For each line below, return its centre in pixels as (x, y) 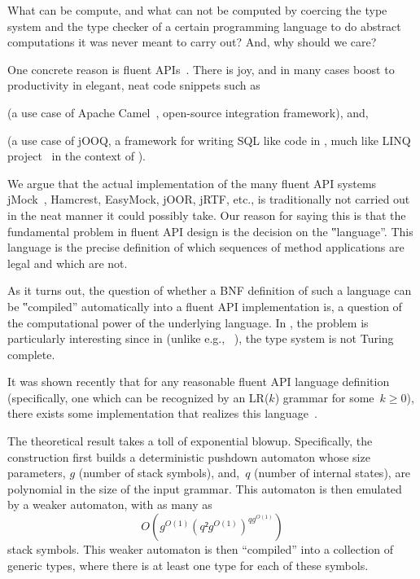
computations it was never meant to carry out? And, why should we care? (192, 42)
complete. (31, 354)
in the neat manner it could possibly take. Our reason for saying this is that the (207, 215)
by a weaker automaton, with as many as (110, 504)
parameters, (37, 473)
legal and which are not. (68, 263)
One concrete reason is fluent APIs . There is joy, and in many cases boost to (201, 69)
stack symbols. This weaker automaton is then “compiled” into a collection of (201, 549)
